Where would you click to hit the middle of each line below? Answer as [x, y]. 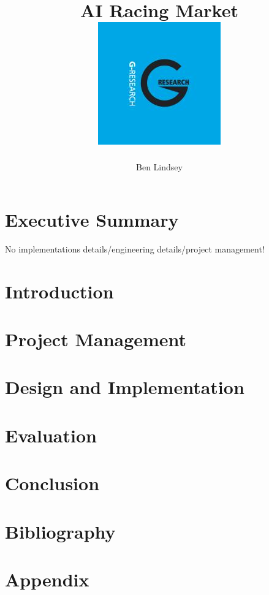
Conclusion [52, 483]
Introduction [59, 291]
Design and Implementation [125, 387]
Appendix [47, 579]
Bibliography [60, 531]
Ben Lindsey [159, 167]
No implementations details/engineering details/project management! [135, 248]
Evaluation [51, 435]
